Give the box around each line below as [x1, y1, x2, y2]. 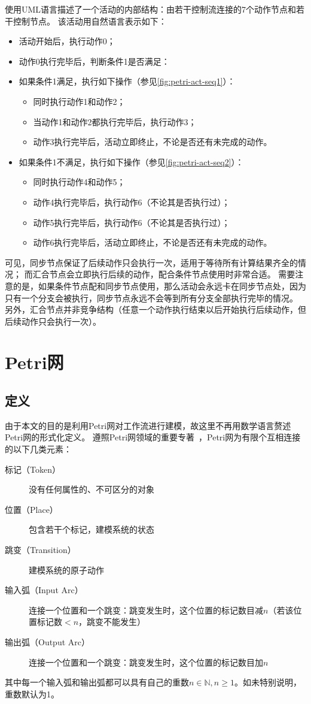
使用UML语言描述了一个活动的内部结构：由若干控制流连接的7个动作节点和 [5, 3, 297, 15]
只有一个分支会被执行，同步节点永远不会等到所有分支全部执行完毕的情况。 [5, 291, 298, 304]
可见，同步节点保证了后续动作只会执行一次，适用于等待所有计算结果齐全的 [5, 256, 298, 268]
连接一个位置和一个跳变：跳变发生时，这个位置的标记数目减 [29, 603, 263, 616]
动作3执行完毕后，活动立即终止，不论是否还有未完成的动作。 [33, 135, 272, 148]
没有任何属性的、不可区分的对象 [29, 483, 154, 495]
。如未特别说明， [234, 676, 301, 688]
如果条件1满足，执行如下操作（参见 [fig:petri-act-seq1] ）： [19, 75, 236, 87]
